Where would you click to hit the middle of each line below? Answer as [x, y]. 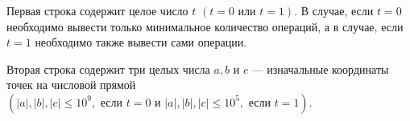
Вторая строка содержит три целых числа [108, 69]
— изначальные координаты [320, 69]
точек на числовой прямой [71, 85]
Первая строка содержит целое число [97, 10]
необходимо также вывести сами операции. [141, 42]
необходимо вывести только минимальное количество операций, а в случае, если [205, 26]
